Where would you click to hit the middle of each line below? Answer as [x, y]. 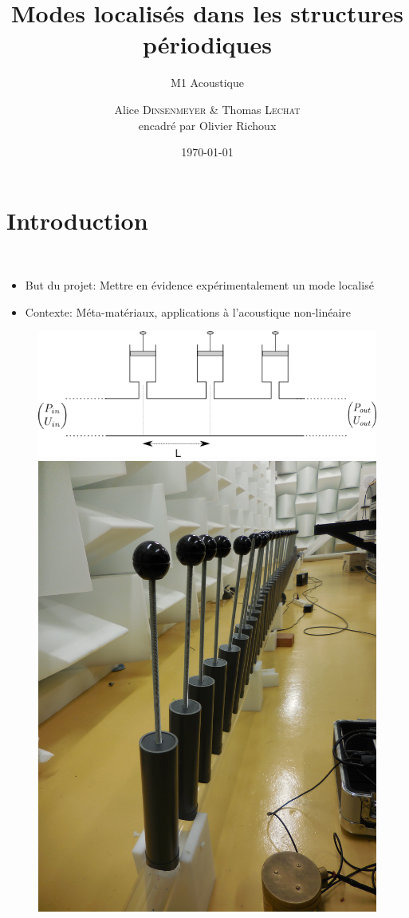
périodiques [207, 44]
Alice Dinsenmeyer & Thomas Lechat [207, 109]
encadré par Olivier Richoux [207, 125]
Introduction [77, 220]
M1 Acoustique [207, 83]
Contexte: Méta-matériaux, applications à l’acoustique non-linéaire [188, 311]
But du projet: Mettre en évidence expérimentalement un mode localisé [199, 285]
